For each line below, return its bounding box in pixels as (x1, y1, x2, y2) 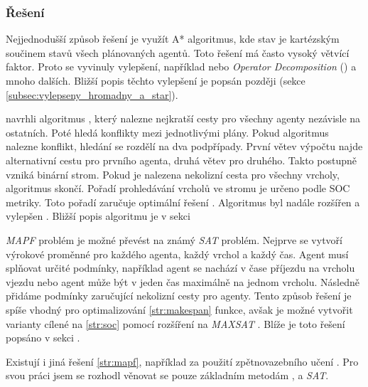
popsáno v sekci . (6, 330, 80, 345)
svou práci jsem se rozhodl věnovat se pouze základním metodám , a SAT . (6, 368, 329, 383)
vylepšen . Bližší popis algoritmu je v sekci (6, 208, 190, 223)
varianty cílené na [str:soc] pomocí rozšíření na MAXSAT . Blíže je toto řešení (6, 316, 345, 331)
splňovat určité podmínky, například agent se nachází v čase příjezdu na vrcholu (6, 260, 355, 275)
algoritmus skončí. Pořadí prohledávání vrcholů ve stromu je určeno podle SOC (6, 181, 350, 196)
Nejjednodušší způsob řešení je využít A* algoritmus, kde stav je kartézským (6, 31, 340, 46)
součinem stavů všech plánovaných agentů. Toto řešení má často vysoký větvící (6, 45, 350, 60)
